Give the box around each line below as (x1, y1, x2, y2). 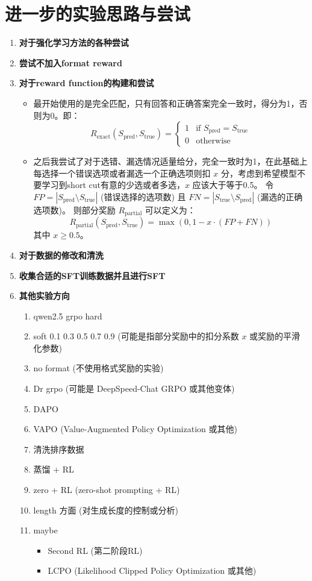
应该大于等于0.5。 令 (192, 178, 274, 191)
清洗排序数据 (33, 442, 84, 455)
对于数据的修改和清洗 (19, 248, 104, 261)
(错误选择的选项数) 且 (101, 190, 186, 203)
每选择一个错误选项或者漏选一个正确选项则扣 (33, 166, 211, 179)
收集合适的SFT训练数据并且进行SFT (19, 269, 166, 281)
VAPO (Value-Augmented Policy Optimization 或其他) (33, 422, 237, 435)
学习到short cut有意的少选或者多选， (42, 178, 185, 191)
